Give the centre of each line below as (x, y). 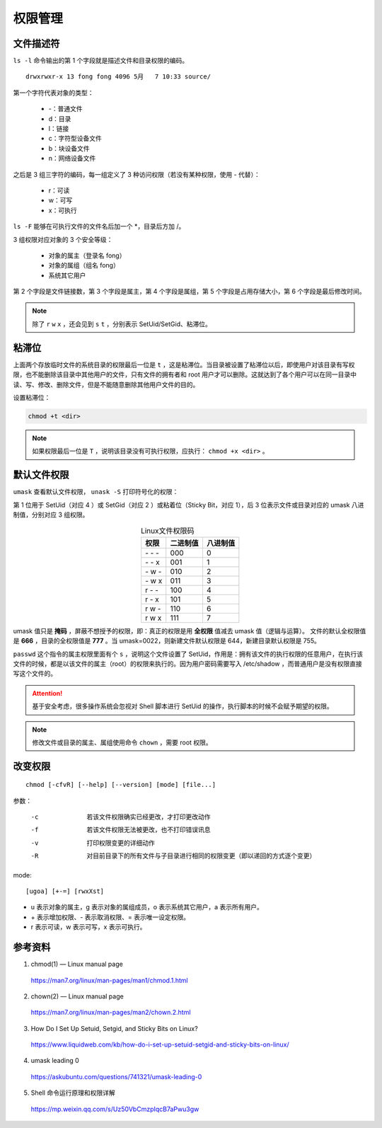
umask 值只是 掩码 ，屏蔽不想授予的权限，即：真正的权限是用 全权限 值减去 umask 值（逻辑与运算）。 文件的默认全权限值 (190, 631)
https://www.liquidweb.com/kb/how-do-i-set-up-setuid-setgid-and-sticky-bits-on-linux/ (160, 1044)
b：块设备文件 (69, 148)
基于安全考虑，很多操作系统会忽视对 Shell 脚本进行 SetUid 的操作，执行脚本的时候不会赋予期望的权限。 (183, 706)
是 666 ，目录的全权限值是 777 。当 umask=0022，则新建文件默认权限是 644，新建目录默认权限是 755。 (167, 641)
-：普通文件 (65, 109)
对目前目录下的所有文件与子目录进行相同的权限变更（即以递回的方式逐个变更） (201, 856)
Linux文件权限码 (167, 531)
